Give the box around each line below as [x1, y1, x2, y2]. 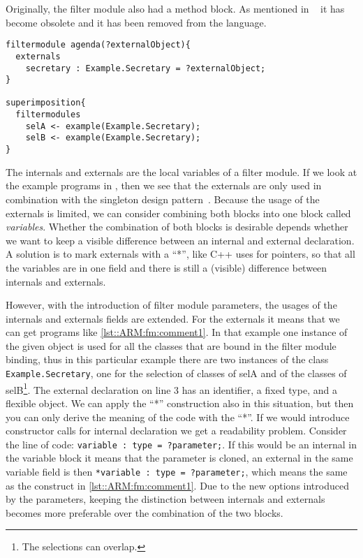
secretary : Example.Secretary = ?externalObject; [25, 63, 266, 73]
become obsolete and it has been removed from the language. [6, 15, 267, 29]
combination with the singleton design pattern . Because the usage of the [6, 191, 320, 206]
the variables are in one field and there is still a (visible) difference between [6, 260, 327, 274]
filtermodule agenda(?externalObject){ [6, 40, 191, 50]
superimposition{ [6, 98, 86, 108]
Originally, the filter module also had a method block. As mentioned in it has [6, 1, 345, 15]
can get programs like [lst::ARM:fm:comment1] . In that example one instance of [6, 325, 348, 339]
